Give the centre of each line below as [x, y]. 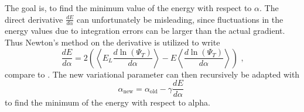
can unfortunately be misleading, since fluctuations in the [180, 19]
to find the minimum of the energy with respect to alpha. [107, 102]
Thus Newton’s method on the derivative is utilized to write [112, 42]
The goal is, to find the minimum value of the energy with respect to [128, 8]
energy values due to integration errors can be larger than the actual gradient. [145, 31]
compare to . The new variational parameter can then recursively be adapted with [152, 74]
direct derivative [34, 19]
